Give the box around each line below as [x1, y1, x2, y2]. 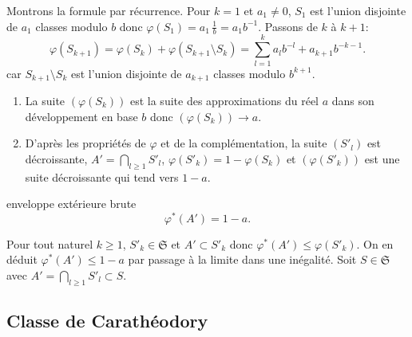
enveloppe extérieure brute [6, 195, 137, 212]
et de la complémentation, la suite [160, 135, 327, 151]
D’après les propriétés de [25, 135, 146, 151]
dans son [331, 92, 374, 108]
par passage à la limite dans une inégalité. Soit [128, 251, 357, 268]
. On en [356, 235, 394, 252]
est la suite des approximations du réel [129, 92, 319, 108]
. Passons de [258, 18, 318, 34]
